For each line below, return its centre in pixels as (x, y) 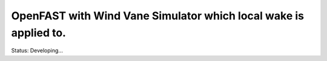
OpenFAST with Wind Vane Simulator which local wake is (157, 16)
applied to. (39, 33)
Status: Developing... (37, 51)
